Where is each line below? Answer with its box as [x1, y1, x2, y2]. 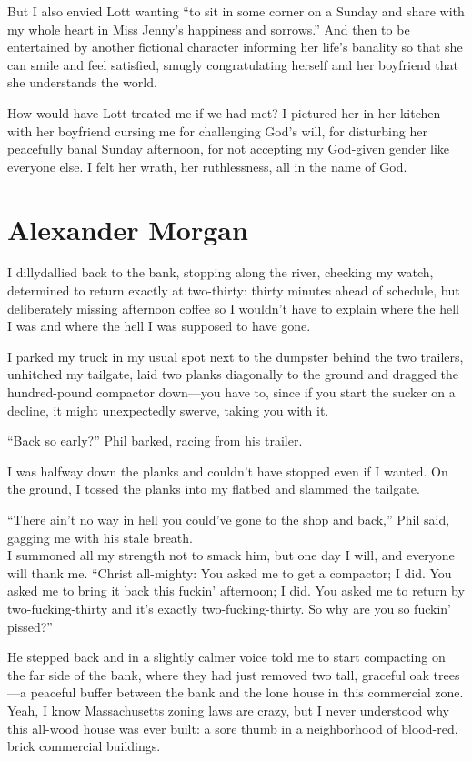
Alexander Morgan [7, 210, 248, 247]
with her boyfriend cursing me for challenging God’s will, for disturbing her [7, 121, 427, 140]
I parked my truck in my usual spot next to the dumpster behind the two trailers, [7, 346, 464, 365]
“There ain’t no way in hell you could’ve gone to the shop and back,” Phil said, [7, 510, 450, 528]
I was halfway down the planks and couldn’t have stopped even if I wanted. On [7, 461, 448, 480]
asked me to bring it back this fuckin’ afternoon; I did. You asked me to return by [7, 581, 465, 600]
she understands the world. [7, 73, 157, 92]
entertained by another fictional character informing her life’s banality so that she [7, 37, 463, 56]
